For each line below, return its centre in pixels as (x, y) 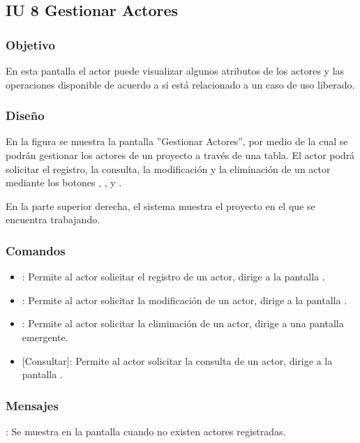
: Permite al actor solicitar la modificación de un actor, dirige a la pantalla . (184, 300)
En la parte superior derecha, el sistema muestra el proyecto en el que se (160, 205)
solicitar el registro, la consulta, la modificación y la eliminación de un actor (168, 168)
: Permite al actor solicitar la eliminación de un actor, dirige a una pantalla (183, 323)
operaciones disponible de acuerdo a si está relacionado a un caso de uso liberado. (180, 84)
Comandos (36, 250)
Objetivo (30, 44)
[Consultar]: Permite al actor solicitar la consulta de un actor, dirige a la (177, 360)
